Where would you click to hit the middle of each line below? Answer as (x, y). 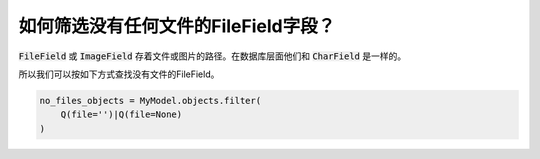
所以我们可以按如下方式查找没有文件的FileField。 (119, 74)
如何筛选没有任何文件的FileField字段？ (177, 26)
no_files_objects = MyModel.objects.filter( (150, 100)
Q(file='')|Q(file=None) (121, 114)
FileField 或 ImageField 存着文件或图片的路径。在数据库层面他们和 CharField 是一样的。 (212, 56)
